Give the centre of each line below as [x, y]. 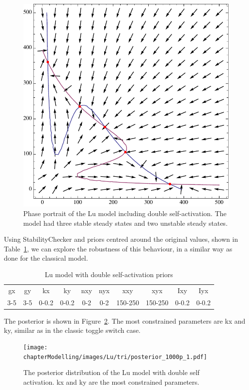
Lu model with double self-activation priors [109, 274]
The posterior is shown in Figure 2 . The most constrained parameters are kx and [125, 320]
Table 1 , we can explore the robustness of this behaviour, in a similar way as [118, 248]
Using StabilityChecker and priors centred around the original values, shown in [121, 239]
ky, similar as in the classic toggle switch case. [72, 330]
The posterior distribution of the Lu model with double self [111, 372]
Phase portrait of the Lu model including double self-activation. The [125, 213]
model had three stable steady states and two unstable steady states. [125, 223]
